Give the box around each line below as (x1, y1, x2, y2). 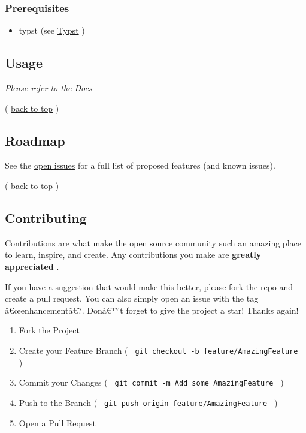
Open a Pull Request (19, 416, 96, 429)
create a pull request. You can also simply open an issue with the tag (5, 292, 259, 305)
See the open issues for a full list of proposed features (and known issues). (5, 159, 275, 172)
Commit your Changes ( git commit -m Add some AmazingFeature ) (19, 376, 284, 389)
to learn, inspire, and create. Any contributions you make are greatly (5, 248, 262, 261)
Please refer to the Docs (5, 82, 92, 94)
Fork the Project (19, 324, 80, 336)
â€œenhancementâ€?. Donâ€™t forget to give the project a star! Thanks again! (5, 303, 299, 316)
